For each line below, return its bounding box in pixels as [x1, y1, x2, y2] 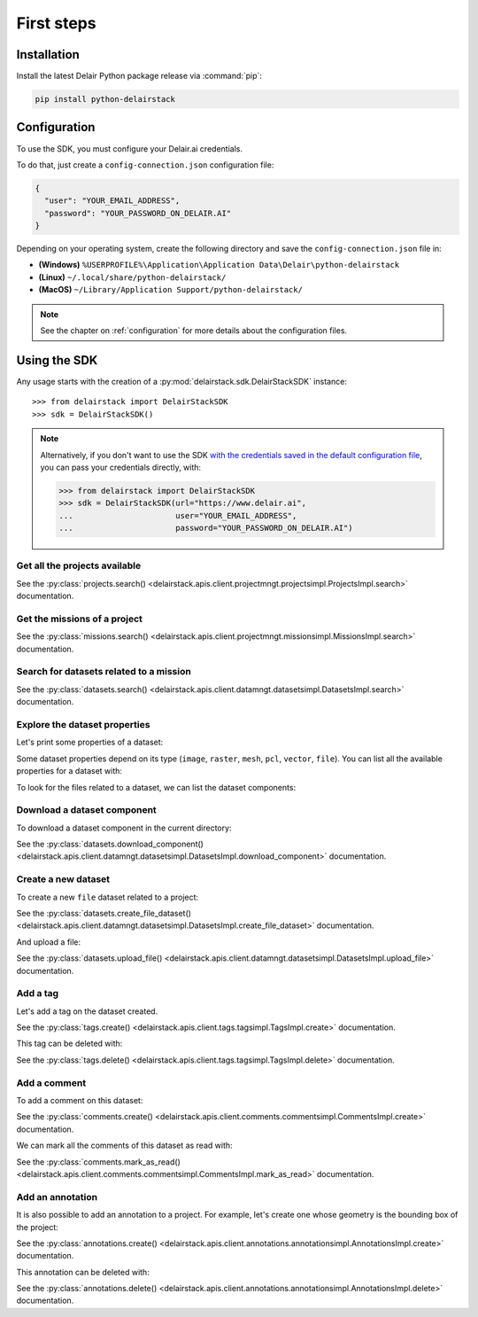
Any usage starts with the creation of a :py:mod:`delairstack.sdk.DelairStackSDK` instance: [16, 376, 347, 386]
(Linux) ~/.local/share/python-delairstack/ [38, 271, 227, 283]
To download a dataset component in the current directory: [16, 822, 232, 833]
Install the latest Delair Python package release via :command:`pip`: [16, 71, 263, 82]
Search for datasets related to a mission [16, 666, 192, 678]
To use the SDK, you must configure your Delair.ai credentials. [16, 143, 243, 154]
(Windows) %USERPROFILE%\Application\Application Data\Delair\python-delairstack [38, 260, 400, 270]
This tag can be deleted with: [16, 1038, 123, 1049]
